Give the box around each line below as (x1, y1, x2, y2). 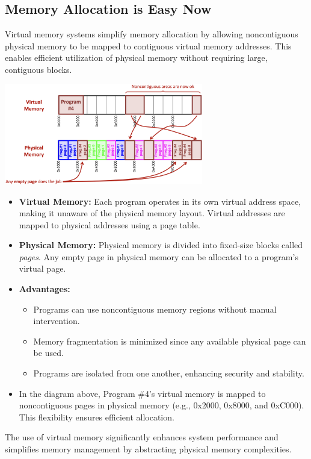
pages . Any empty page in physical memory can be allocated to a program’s (19, 250, 298, 263)
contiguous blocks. (5, 63, 72, 75)
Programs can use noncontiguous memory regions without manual (33, 302, 277, 315)
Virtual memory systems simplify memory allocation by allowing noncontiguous (5, 28, 298, 40)
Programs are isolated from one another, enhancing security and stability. (33, 367, 304, 379)
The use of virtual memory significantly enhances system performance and (5, 431, 279, 443)
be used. (33, 346, 64, 359)
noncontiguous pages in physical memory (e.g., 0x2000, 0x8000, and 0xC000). (19, 399, 304, 411)
